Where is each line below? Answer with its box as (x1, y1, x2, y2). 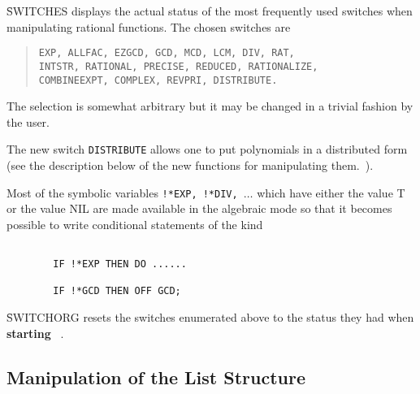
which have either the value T (257, 184, 405, 201)
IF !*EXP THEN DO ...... (53, 258, 187, 271)
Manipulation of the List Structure (6, 364, 306, 389)
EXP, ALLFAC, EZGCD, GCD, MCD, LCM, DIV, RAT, (38, 47, 295, 59)
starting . (6, 324, 64, 341)
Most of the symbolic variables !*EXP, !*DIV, (6, 184, 238, 201)
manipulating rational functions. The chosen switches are (6, 18, 291, 35)
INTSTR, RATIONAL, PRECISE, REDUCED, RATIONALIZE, (38, 60, 318, 72)
